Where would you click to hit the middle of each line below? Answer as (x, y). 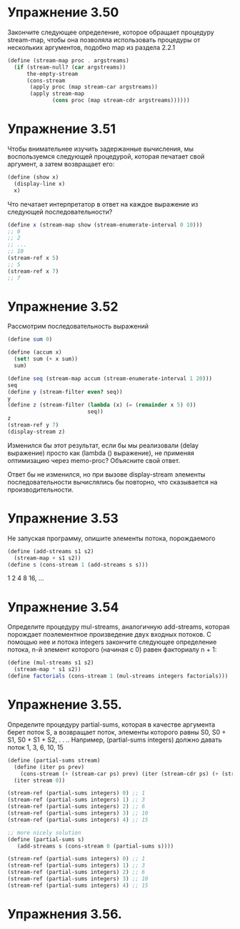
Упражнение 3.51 (62, 129)
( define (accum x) (35, 352)
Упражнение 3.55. (65, 705)
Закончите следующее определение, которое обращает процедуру (111, 32)
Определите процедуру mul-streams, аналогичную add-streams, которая (119, 627)
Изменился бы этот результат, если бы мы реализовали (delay (103, 445)
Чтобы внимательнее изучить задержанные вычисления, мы (101, 149)
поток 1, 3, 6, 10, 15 (36, 747)
